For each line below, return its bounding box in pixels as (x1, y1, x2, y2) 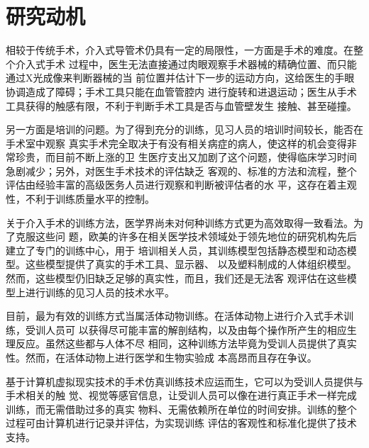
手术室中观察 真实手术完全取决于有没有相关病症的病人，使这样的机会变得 (6, 135, 347, 150)
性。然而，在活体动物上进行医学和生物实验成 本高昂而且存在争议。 (6, 350, 317, 364)
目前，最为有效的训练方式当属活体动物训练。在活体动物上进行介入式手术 (6, 308, 343, 323)
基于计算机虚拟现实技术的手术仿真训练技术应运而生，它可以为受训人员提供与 (6, 374, 363, 388)
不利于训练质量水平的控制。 (25, 191, 155, 206)
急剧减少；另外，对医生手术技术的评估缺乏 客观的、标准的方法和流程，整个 (6, 163, 357, 178)
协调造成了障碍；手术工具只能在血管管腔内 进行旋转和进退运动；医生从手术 (6, 84, 357, 99)
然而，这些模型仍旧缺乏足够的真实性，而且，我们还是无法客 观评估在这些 (6, 271, 347, 286)
